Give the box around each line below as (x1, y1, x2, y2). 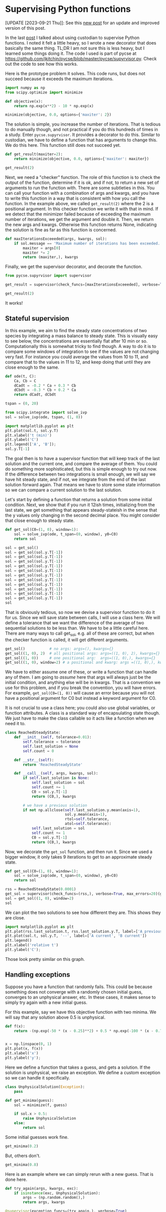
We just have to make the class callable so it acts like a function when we (5, 715, 154, 721)
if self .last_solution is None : (23, 776, 90, 780)
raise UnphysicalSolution (23, 1116, 77, 1121)
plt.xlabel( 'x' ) (5, 1051, 39, 1056)
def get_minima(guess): (5, 1098, 54, 1103)
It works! (5, 300, 23, 306)
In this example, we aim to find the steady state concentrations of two (5, 327, 147, 333)
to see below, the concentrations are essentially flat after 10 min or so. (5, 338, 148, 344)
